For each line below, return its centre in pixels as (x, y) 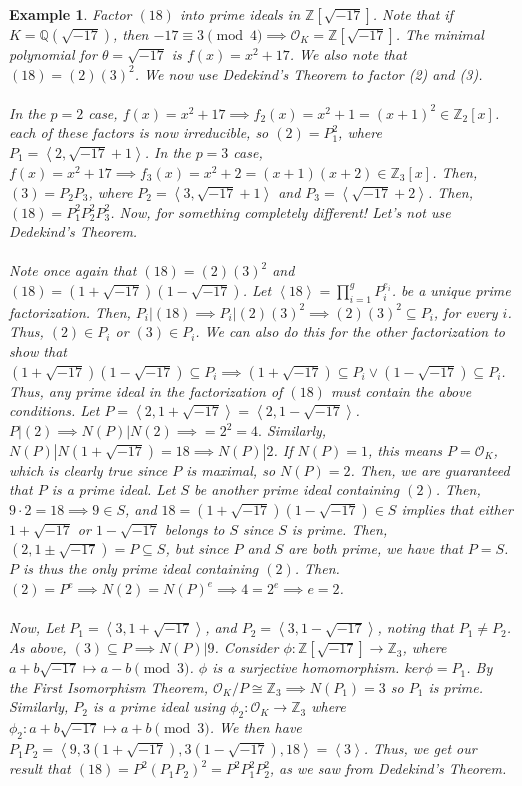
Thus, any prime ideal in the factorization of (146, 390)
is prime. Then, (339, 528)
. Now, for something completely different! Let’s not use (280, 211)
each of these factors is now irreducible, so (139, 132)
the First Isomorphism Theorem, (109, 686)
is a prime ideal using (159, 706)
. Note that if (412, 14)
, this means (405, 449)
